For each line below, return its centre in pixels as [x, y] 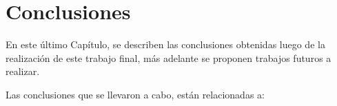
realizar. [23, 71]
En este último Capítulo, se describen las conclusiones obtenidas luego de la [165, 44]
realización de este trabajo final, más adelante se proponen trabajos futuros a [168, 57]
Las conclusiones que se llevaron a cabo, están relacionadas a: [135, 94]
